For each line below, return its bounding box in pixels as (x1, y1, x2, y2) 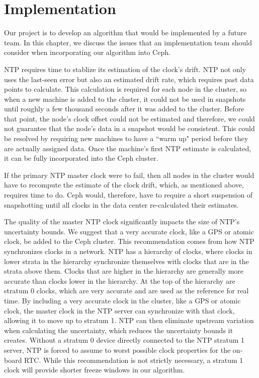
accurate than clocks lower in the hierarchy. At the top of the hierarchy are (4, 275, 235, 286)
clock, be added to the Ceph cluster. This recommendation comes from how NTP (4, 236, 254, 246)
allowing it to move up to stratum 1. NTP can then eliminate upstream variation (4, 315, 254, 326)
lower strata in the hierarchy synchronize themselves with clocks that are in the (4, 256, 249, 266)
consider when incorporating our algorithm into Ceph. (4, 47, 170, 57)
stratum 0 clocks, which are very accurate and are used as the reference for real (4, 285, 249, 296)
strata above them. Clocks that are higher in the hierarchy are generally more (4, 266, 244, 276)
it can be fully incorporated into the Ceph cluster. (4, 153, 158, 163)
